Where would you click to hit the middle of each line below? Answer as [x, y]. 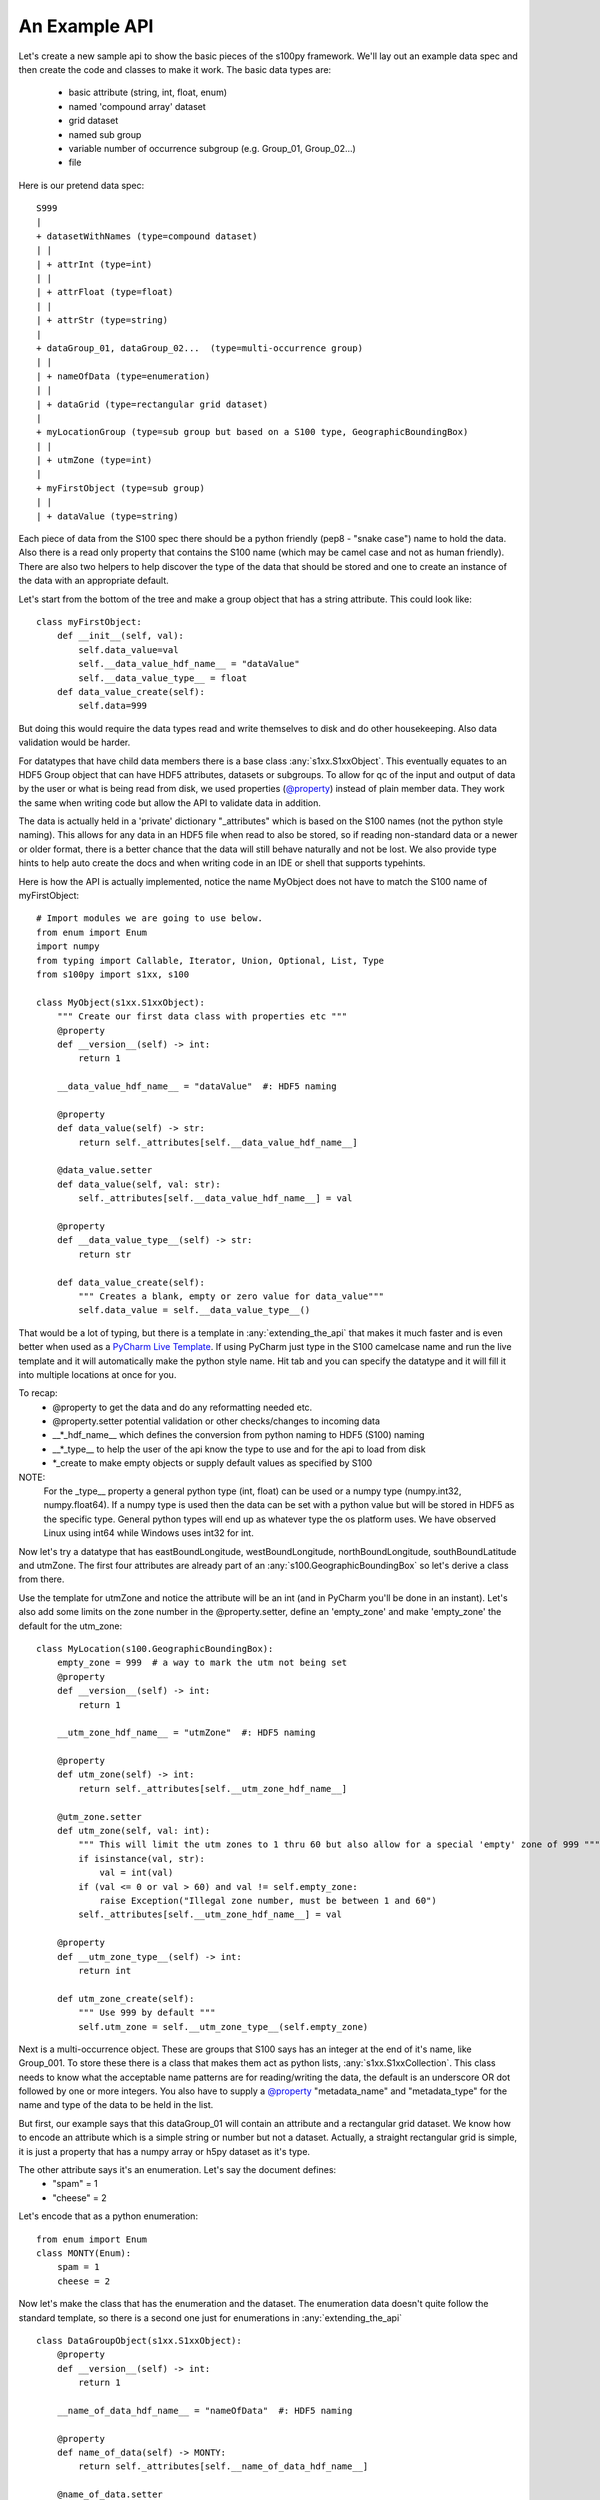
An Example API [86, 26]
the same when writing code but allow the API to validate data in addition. [170, 802]
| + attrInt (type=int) [94, 264]
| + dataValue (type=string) [107, 516]
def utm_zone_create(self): [125, 1998]
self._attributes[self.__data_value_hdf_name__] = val [215, 1198]
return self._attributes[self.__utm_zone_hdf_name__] [213, 1788]
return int [105, 1970]
